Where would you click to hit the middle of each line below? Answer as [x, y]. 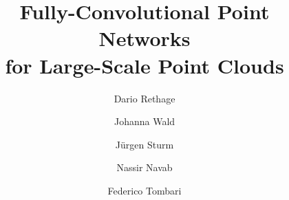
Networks [144, 38]
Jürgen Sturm [144, 144]
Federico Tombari [144, 190]
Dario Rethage [144, 98]
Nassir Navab [144, 167]
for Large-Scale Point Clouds [144, 65]
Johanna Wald [144, 121]
